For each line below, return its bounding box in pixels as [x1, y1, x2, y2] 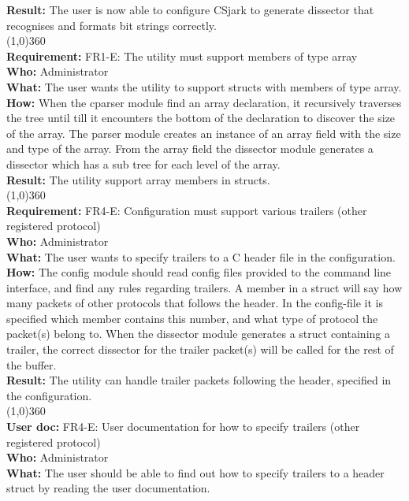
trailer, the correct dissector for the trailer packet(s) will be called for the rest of [6, 341, 394, 358]
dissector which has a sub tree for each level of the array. [6, 155, 281, 172]
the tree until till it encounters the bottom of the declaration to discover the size [6, 109, 396, 126]
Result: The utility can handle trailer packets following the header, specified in [6, 372, 392, 388]
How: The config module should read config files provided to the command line [6, 264, 392, 280]
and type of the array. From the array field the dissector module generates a [6, 140, 374, 157]
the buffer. [6, 356, 57, 373]
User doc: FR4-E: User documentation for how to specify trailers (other [6, 418, 360, 435]
